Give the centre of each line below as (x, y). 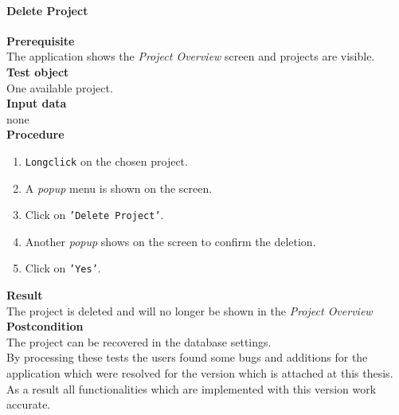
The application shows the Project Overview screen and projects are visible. (191, 56)
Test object (38, 71)
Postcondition (45, 326)
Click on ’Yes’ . (63, 268)
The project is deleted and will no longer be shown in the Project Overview (190, 310)
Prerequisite (41, 40)
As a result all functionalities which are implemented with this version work (192, 388)
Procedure (35, 134)
